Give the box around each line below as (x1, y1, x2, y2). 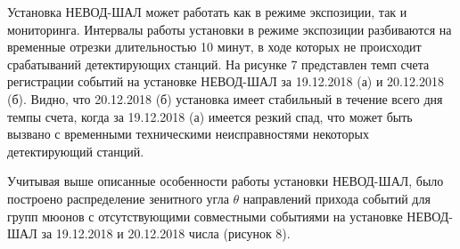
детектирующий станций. (7, 141, 144, 160)
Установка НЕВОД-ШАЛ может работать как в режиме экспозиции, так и (7, 3, 407, 20)
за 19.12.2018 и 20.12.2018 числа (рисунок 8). (41, 224, 291, 243)
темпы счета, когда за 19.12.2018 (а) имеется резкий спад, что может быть (7, 107, 413, 125)
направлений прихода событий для (242, 189, 431, 207)
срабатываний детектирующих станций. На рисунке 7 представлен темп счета (7, 54, 430, 73)
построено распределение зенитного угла (7, 189, 229, 207)
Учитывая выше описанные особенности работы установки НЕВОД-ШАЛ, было (7, 172, 444, 190)
